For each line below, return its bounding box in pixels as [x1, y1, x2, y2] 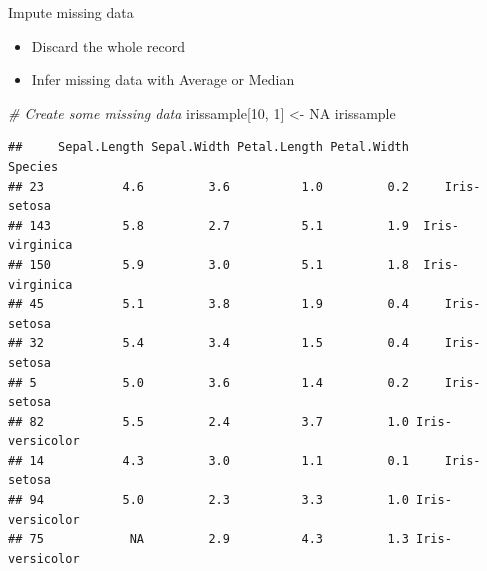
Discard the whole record [31, 35, 186, 56]
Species [8, 159, 59, 174]
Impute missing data [8, 2, 134, 22]
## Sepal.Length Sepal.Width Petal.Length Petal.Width [8, 140, 409, 155]
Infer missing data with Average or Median [31, 69, 295, 90]
